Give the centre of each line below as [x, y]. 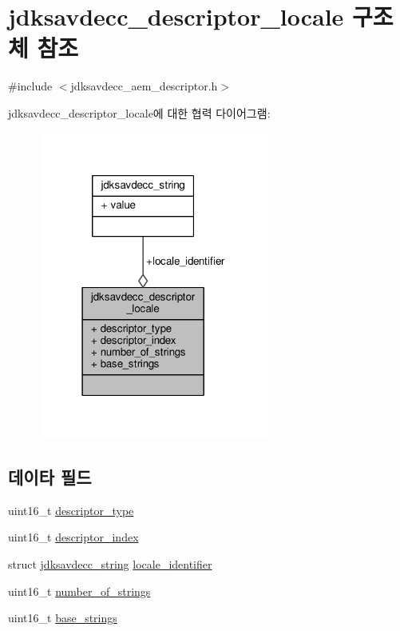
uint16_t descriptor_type [71, 510]
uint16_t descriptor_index [73, 537]
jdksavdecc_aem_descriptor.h [144, 86]
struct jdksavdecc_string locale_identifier [110, 564]
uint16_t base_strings [63, 618]
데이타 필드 [50, 477]
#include [30, 86]
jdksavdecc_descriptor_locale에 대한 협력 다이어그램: [139, 112]
